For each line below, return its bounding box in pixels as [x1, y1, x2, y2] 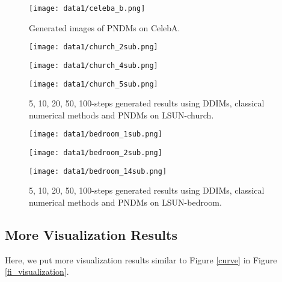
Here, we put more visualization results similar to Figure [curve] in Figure [5, 253, 277, 266]
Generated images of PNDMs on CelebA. [29, 21, 180, 34]
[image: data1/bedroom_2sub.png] [29, 149, 162, 158]
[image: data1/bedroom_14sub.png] [29, 167, 167, 176]
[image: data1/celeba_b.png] [29, 4, 146, 13]
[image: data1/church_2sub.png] [29, 43, 158, 52]
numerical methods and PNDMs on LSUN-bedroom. [29, 195, 222, 208]
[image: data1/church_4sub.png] [29, 61, 158, 70]
